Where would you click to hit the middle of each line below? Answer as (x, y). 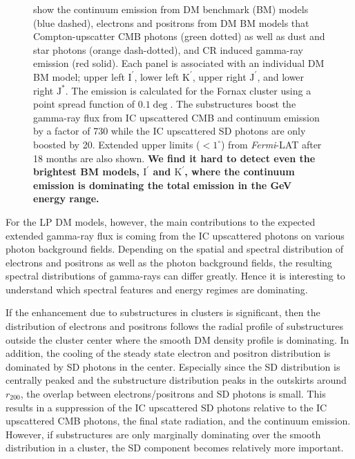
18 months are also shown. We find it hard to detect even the (174, 158)
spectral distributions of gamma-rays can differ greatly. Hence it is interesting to (175, 276)
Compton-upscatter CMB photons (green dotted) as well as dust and (179, 36)
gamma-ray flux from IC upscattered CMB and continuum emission (176, 117)
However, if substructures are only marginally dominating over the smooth (163, 434)
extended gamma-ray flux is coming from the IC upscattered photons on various (175, 235)
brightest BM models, (86, 172)
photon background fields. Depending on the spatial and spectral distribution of (175, 249)
